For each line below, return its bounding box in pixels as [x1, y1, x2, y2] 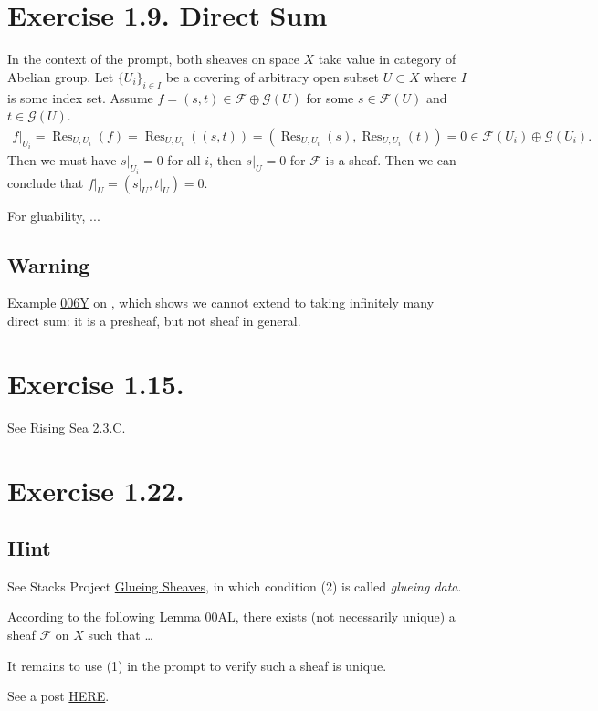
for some [306, 88, 354, 107]
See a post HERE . [7, 686, 110, 706]
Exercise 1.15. [7, 364, 184, 402]
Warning [7, 250, 90, 278]
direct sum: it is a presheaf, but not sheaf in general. [7, 311, 301, 329]
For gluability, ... [7, 205, 100, 225]
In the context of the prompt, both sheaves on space [7, 49, 299, 68]
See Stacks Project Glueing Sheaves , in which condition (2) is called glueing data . [7, 576, 462, 595]
